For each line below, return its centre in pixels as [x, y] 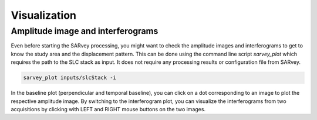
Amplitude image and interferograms [85, 31]
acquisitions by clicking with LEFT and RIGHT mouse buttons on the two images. [108, 109]
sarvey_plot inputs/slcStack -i [70, 78]
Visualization [43, 15]
